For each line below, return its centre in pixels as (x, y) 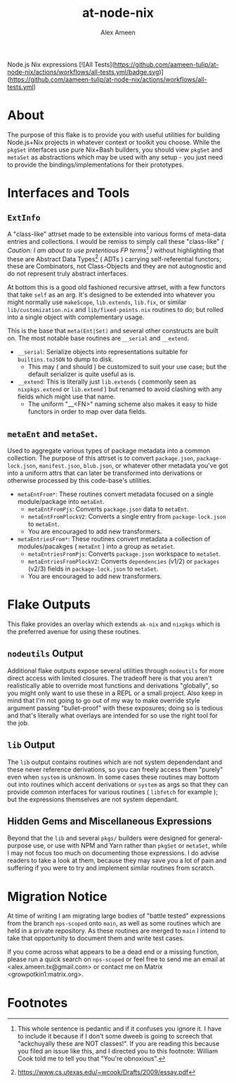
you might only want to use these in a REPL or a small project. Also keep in (115, 693)
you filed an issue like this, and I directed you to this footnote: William (118, 1051)
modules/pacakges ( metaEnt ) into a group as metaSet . (96, 546)
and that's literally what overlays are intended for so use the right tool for (113, 715)
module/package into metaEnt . (61, 501)
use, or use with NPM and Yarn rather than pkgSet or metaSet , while (130, 845)
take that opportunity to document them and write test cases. (96, 938)
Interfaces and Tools (68, 193)
